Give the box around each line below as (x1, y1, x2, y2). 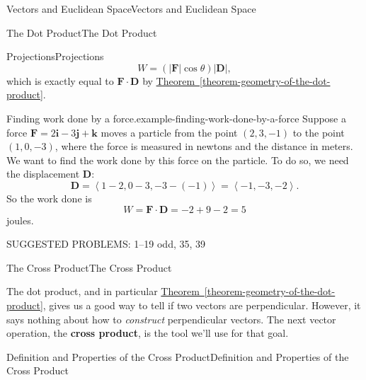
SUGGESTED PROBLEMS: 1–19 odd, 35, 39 (6, 236, 206, 251)
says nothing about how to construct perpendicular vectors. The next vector (6, 311, 336, 326)
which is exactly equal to (6, 73, 114, 88)
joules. (6, 212, 34, 227)
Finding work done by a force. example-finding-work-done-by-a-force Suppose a (6, 110, 346, 125)
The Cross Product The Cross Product (6, 260, 172, 275)
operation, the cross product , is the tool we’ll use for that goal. (6, 326, 289, 340)
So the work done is (6, 190, 92, 205)
